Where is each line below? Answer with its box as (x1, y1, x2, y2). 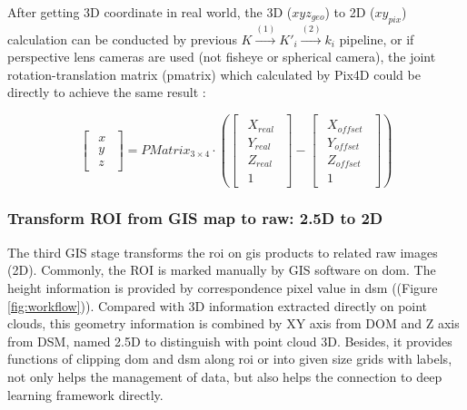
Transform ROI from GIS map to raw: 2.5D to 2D (7, 207, 383, 229)
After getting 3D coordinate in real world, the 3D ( (7, 3, 293, 21)
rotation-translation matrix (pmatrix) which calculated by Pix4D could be (7, 64, 421, 83)
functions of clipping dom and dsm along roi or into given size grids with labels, (7, 349, 452, 368)
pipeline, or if (339, 29, 414, 48)
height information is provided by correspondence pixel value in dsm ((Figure (7, 278, 438, 297)
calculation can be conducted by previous (7, 29, 237, 48)
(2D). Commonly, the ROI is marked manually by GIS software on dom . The (7, 260, 436, 279)
